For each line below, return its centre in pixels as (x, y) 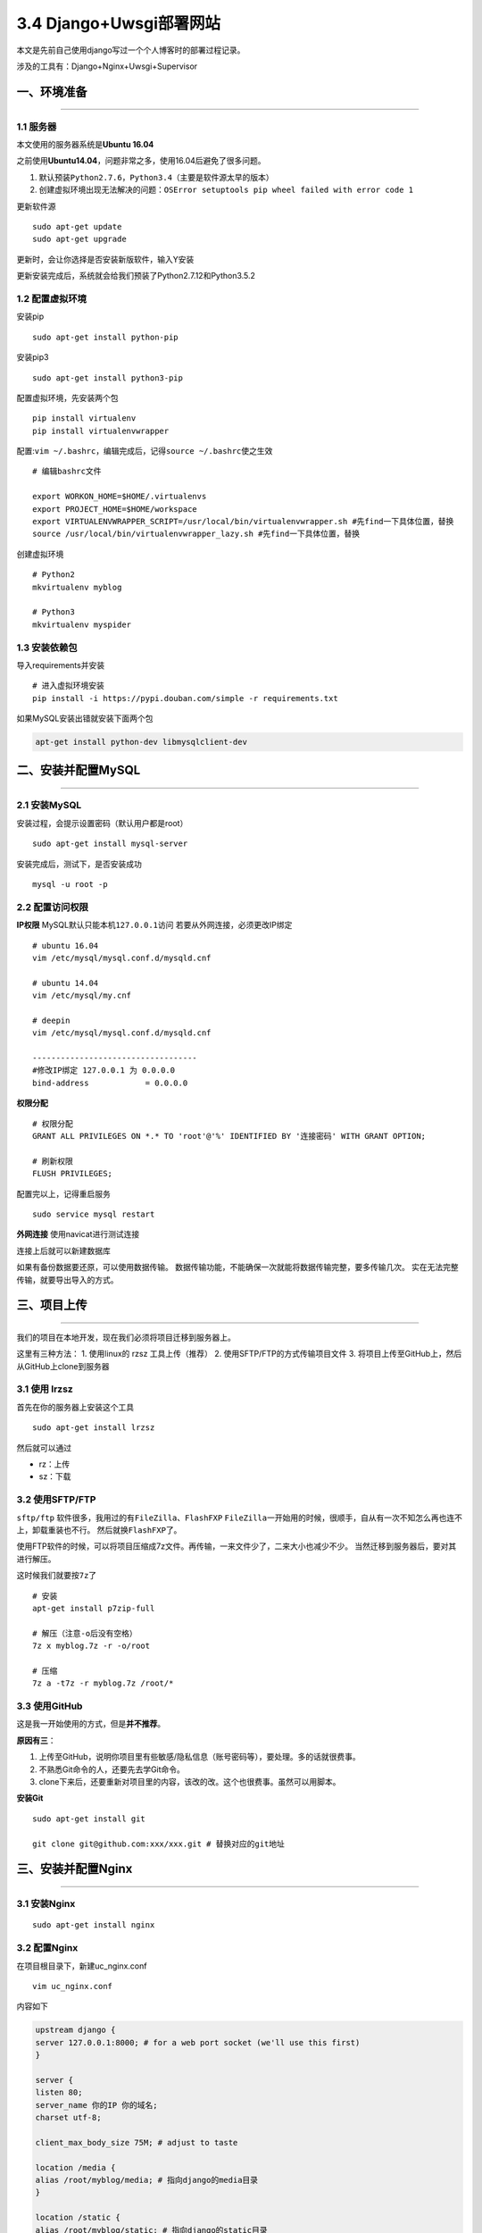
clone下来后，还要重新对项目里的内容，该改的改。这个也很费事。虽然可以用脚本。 (190, 1781)
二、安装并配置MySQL (79, 770)
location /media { (75, 2167)
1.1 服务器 (37, 127)
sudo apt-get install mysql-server (110, 844)
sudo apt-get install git (89, 1819)
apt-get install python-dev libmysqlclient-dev (141, 742)
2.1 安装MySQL (49, 806)
